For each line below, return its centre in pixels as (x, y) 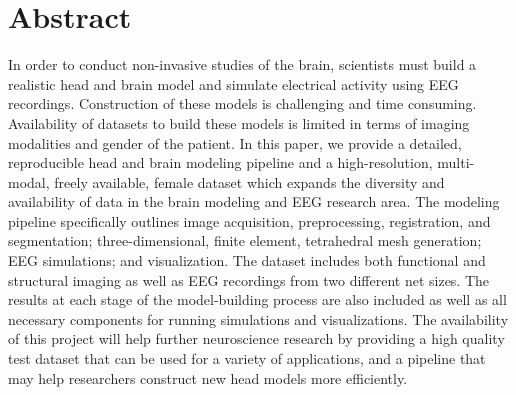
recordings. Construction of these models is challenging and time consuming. (242, 103)
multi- (456, 162)
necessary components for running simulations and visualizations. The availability (258, 318)
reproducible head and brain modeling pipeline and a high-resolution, (220, 162)
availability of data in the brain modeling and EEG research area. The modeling (254, 201)
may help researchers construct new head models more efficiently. (208, 377)
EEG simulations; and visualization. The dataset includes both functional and (247, 260)
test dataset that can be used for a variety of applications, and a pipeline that (247, 358)
